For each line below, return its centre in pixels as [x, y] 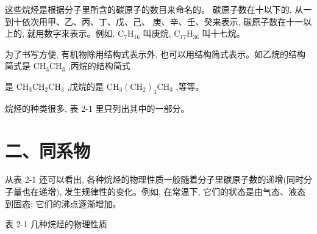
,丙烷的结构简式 [99, 66]
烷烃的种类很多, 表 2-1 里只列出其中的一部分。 [97, 108]
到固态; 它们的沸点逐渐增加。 [63, 203]
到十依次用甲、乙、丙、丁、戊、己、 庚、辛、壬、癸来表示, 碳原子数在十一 [154, 21]
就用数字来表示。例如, [71, 33]
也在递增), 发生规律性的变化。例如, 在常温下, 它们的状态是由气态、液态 [164, 192]
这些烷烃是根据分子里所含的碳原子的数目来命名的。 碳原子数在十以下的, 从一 [158, 9]
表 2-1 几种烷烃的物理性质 [56, 224]
